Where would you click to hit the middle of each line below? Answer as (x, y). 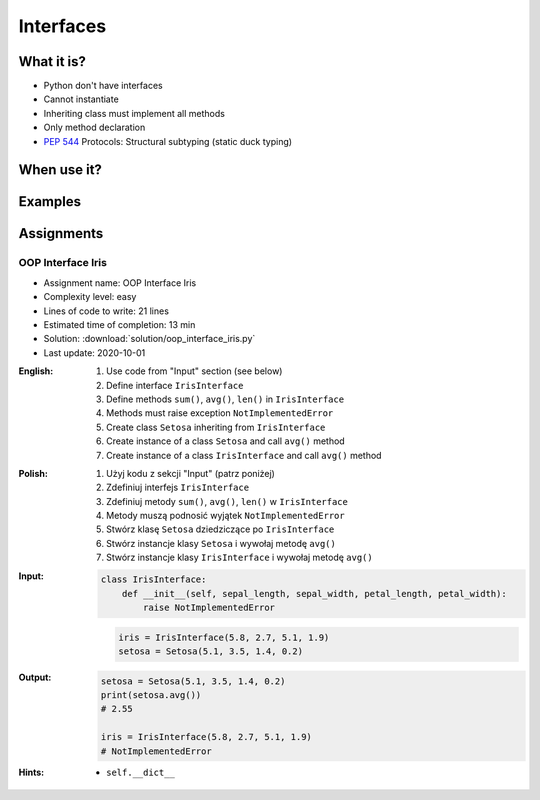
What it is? (52, 61)
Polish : (33, 473)
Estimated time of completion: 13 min (119, 324)
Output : (35, 677)
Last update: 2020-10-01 (94, 352)
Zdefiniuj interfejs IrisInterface (178, 487)
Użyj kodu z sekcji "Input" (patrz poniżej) (190, 473)
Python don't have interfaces (103, 86)
